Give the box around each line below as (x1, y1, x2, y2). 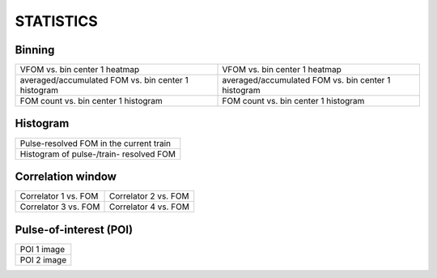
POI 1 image (19, 243, 66, 254)
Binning (15, 43, 55, 57)
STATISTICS (15, 12, 99, 30)
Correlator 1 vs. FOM (19, 190, 99, 202)
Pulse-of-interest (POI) (15, 223, 134, 237)
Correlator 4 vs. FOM (108, 201, 190, 212)
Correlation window (15, 170, 117, 183)
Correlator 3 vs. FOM (19, 201, 100, 212)
